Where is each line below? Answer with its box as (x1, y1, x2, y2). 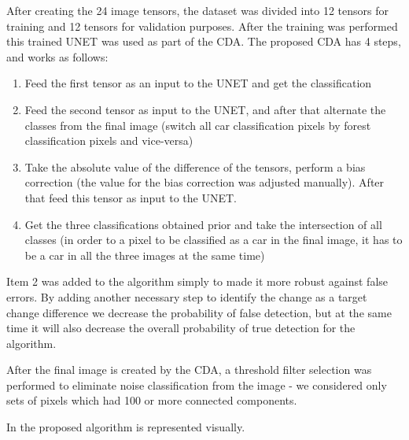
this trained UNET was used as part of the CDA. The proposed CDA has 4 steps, (6, 33, 401, 50)
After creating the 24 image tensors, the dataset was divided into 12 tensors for (6, 2, 389, 18)
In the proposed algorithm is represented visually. (6, 419, 245, 435)
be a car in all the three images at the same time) (24, 246, 265, 263)
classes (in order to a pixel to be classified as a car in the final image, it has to (24, 231, 403, 248)
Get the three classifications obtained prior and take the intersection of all (24, 216, 382, 232)
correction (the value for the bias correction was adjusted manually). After (24, 174, 385, 190)
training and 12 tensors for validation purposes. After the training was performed (6, 17, 398, 34)
